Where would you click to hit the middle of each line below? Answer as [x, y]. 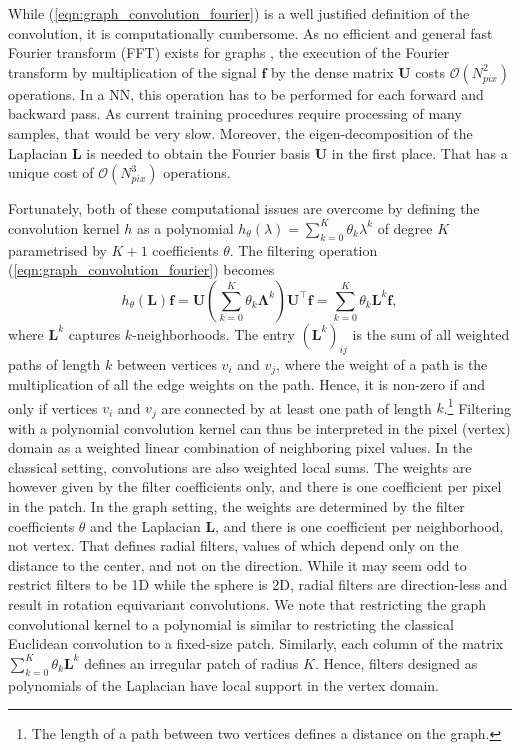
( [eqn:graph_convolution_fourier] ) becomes [141, 269]
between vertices [166, 363]
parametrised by [57, 249]
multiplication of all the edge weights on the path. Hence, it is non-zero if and [246, 383]
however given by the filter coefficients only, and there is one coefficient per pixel [255, 486]
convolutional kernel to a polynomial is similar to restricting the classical [231, 623]
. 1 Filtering [477, 406]
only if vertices [53, 407]
